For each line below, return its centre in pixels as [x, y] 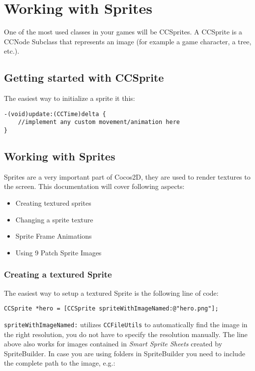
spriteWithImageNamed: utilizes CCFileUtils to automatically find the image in [126, 324]
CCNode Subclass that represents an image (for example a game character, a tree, [128, 41]
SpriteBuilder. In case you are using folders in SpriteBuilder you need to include [125, 353]
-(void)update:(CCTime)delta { [55, 114]
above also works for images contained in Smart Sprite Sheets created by [113, 344]
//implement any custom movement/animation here [99, 122]
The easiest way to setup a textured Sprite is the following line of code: [111, 293]
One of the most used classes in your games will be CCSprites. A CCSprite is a [123, 32]
